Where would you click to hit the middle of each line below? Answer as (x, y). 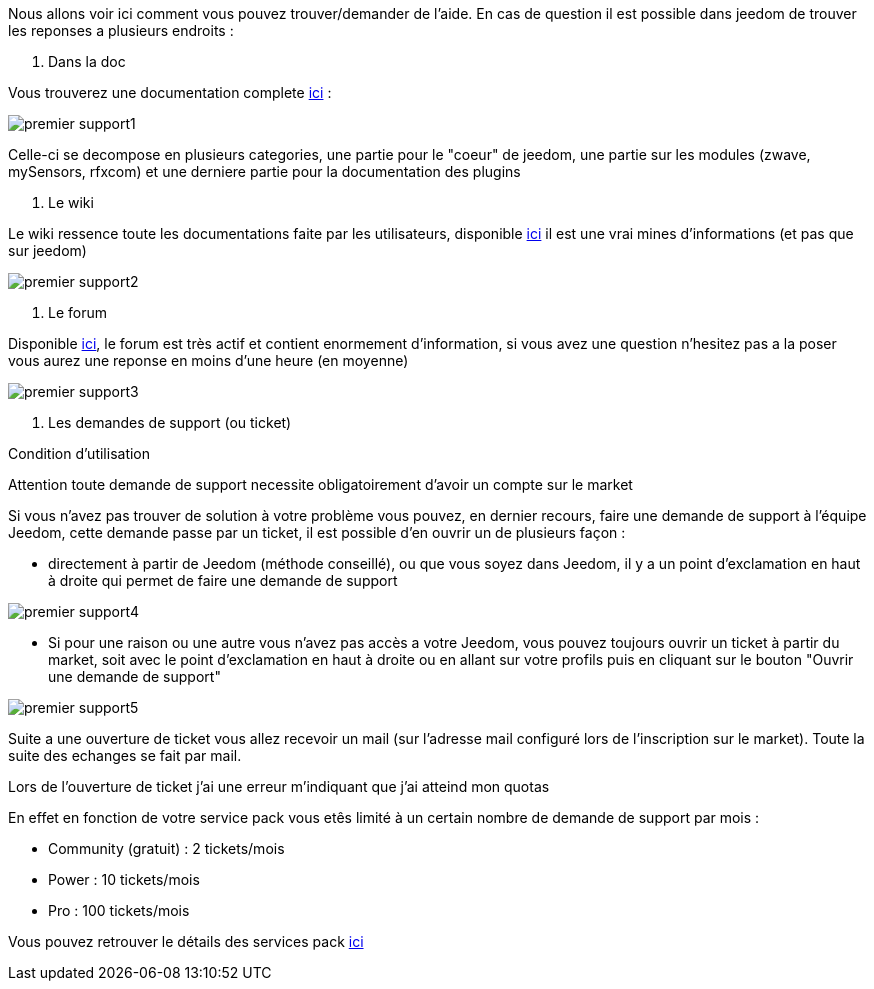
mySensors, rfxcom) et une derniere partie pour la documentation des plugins (264, 171)
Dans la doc (87, 61)
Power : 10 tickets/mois (124, 879)
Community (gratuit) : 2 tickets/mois (166, 848)
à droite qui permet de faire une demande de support (223, 580)
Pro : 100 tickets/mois (119, 910)
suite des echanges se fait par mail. (125, 755)
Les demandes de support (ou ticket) (170, 422)
